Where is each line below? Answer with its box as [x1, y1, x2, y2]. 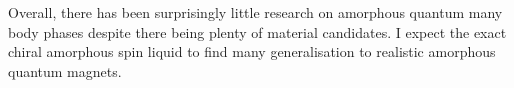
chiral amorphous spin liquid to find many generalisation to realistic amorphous [8, 41, 496, 62]
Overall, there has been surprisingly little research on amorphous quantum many [8, 2, 503, 22]
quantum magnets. [8, 60, 122, 81]
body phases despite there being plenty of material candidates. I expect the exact [8, 21, 507, 42]
